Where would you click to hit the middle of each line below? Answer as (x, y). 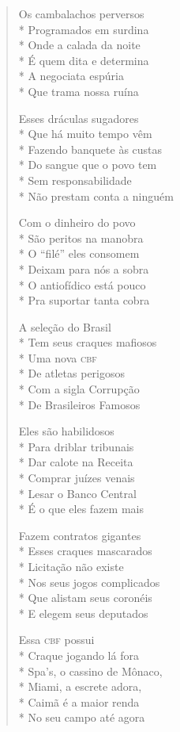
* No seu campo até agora (82, 717)
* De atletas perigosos (72, 373)
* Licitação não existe (71, 566)
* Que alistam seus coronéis (85, 598)
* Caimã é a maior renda (79, 701)
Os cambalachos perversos (81, 13)
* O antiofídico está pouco (82, 284)
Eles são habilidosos (66, 431)
